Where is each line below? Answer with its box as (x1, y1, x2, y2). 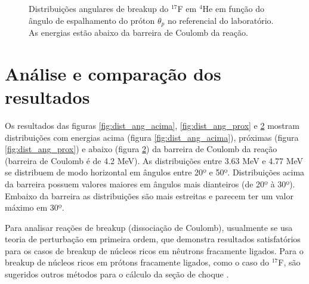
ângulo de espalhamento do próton (29, 14, 155, 26)
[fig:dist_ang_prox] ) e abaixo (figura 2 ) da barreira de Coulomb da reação (5, 143, 277, 155)
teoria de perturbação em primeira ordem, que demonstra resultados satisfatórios (5, 233, 301, 245)
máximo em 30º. (5, 201, 64, 214)
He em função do (202, 2, 265, 14)
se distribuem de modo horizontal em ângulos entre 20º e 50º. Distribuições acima (5, 166, 305, 178)
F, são (278, 256, 301, 268)
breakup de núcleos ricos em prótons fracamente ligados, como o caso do (5, 256, 270, 268)
